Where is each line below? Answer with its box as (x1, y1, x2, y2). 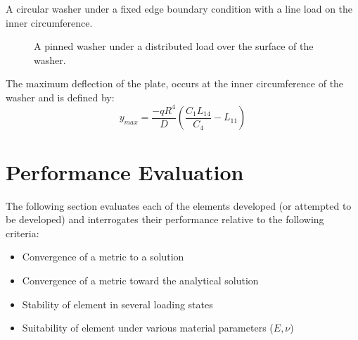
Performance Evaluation (6, 157, 244, 186)
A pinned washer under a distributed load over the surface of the (34, 39, 314, 53)
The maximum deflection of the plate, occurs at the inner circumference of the (6, 76, 344, 91)
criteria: (6, 225, 39, 240)
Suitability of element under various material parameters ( (22, 320, 274, 335)
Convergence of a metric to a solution (22, 249, 184, 264)
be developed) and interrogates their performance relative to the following (6, 212, 324, 227)
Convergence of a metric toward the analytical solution (22, 272, 259, 287)
